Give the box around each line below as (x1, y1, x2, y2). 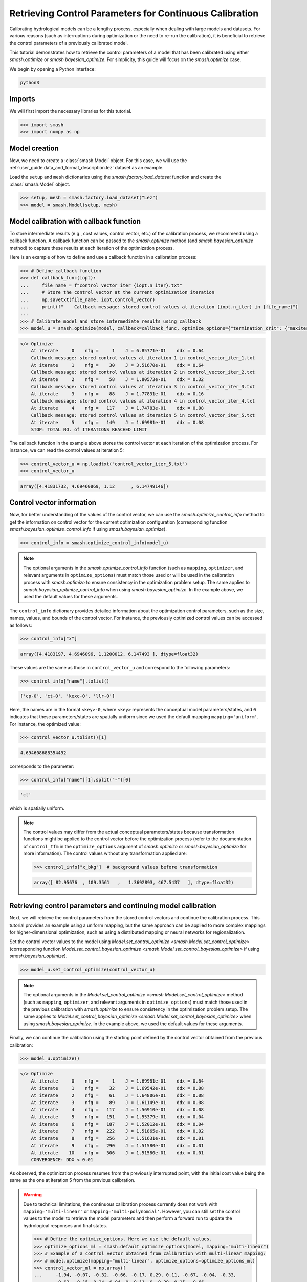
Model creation (9, 144, 59, 152)
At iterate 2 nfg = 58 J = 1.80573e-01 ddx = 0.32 (31, 376, 204, 382)
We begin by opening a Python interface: (9, 66, 96, 72)
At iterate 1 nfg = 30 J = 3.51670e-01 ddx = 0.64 (31, 362, 204, 368)
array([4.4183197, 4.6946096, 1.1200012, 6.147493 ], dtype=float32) (20, 651, 199, 657)
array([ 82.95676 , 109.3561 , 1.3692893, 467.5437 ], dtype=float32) (34, 879, 234, 885)
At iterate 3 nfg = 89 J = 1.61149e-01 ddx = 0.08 (31, 1099, 204, 1105)
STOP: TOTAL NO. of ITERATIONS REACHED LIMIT (31, 427, 147, 433)
